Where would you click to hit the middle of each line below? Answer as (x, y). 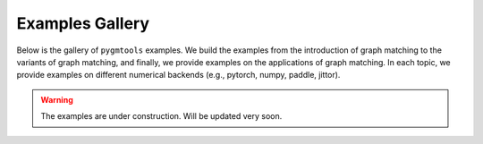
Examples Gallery (83, 23)
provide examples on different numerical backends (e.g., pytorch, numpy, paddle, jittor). (178, 75)
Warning (57, 99)
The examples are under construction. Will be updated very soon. (161, 116)
